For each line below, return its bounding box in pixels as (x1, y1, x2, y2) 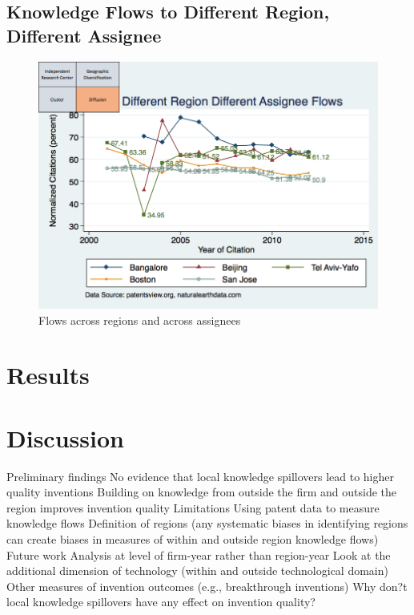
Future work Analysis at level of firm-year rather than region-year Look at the (6, 546, 391, 563)
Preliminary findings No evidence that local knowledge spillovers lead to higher (6, 467, 394, 484)
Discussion (6, 421, 124, 454)
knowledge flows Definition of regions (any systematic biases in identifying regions (6, 515, 408, 532)
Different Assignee (6, 22, 162, 47)
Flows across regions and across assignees (38, 311, 241, 328)
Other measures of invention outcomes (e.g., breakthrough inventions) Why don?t (6, 577, 408, 594)
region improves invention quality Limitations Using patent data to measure (6, 499, 380, 516)
